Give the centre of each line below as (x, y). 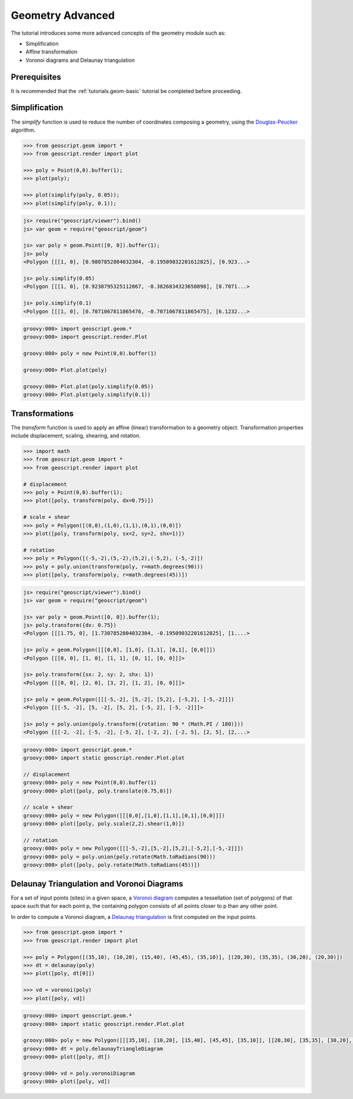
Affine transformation (51, 52)
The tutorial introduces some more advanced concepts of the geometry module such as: (118, 33)
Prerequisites (36, 77)
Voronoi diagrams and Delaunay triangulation (80, 60)
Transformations (42, 413)
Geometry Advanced (63, 15)
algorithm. (23, 130)
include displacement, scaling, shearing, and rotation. (76, 436)
